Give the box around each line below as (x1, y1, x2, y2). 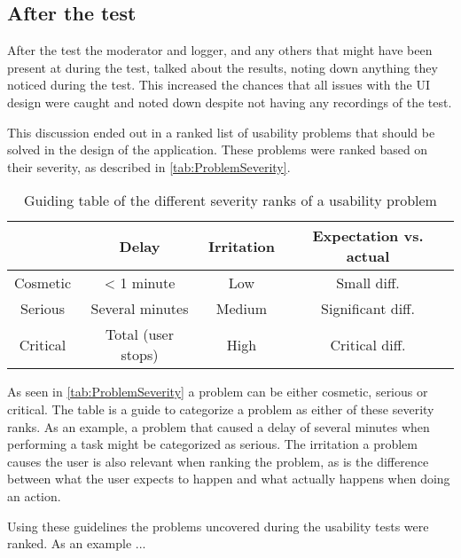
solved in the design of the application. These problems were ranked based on (7, 140, 428, 159)
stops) (121, 344, 159, 365)
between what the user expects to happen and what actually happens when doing (7, 469, 450, 488)
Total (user (105, 324, 174, 345)
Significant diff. (321, 298, 415, 319)
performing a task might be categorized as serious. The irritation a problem (7, 435, 418, 453)
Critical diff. (330, 334, 406, 355)
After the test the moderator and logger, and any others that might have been (7, 41, 433, 59)
